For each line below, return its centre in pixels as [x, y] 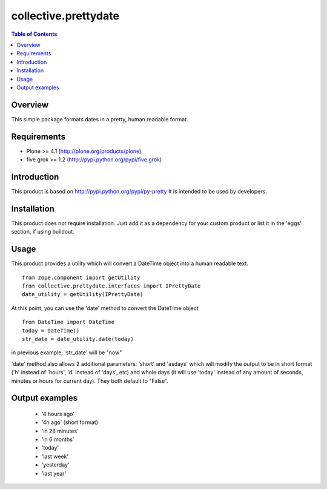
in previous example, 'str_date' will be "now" [67, 352]
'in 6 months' [58, 439]
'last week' [55, 456]
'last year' [54, 473]
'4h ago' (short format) [70, 422]
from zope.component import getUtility [81, 277]
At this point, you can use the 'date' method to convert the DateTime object [105, 308]
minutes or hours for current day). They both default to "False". [90, 381]
